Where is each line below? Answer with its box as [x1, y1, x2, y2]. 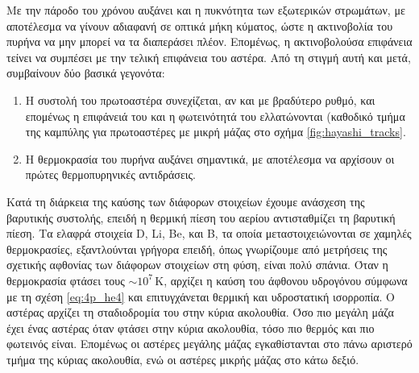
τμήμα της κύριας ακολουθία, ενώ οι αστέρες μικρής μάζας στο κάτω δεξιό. [6, 350, 359, 367]
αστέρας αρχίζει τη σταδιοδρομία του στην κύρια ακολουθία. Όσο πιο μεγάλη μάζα [6, 304, 394, 321]
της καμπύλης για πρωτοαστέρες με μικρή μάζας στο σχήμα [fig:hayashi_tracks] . [25, 123, 406, 140]
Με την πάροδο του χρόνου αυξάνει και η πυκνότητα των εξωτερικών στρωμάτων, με [6, 2, 405, 18]
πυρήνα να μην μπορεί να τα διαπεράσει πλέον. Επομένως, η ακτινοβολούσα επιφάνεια [6, 33, 413, 50]
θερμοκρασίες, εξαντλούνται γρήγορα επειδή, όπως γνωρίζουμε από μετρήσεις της [6, 240, 388, 257]
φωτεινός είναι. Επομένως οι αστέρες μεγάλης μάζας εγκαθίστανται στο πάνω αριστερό [6, 335, 413, 352]
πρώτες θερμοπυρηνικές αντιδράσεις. [25, 166, 197, 183]
